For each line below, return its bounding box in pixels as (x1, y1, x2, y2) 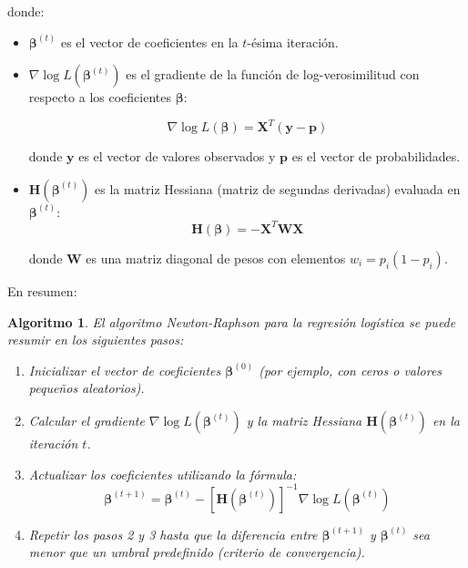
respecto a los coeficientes (28, 88, 171, 107)
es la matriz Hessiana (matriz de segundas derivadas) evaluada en (95, 179, 461, 198)
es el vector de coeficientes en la (60, 32, 239, 51)
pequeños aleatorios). (28, 378, 145, 398)
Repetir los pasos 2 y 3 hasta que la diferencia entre (28, 524, 318, 543)
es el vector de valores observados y (78, 147, 276, 166)
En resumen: (7, 281, 77, 300)
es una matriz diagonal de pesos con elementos (86, 248, 346, 267)
